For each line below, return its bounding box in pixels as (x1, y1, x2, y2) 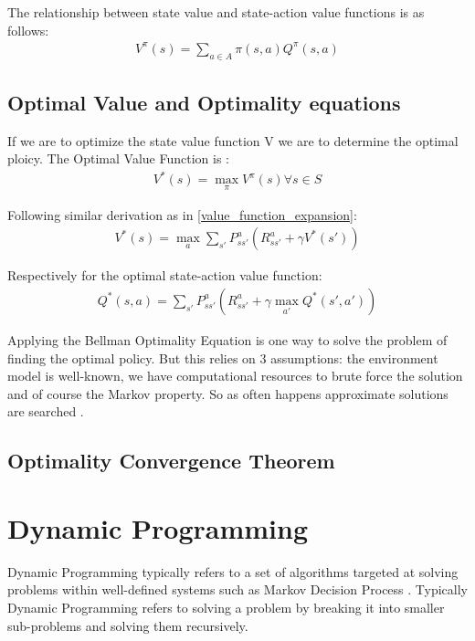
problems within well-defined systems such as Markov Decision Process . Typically (7, 580, 468, 599)
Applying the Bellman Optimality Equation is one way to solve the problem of (7, 330, 448, 349)
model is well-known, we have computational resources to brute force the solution (7, 366, 463, 385)
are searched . (7, 402, 84, 421)
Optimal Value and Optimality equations (7, 88, 401, 116)
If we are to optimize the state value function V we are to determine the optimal (7, 131, 459, 150)
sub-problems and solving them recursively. (7, 615, 248, 635)
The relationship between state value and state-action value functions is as (7, 3, 425, 21)
